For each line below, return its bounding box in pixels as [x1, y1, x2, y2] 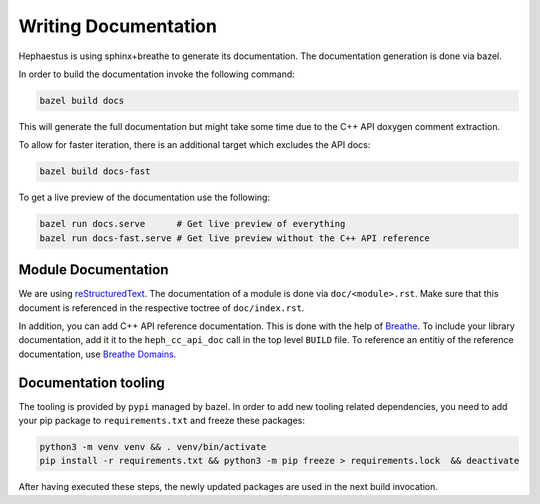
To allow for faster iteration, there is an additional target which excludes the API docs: [18, 139, 371, 151]
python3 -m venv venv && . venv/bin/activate [39, 441, 267, 452]
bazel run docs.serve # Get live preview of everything [39, 218, 346, 230]
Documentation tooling [18, 374, 165, 391]
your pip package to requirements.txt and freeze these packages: [18, 415, 305, 426]
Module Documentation [18, 261, 169, 279]
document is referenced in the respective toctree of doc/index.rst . [18, 301, 305, 314]
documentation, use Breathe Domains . [18, 348, 177, 360]
